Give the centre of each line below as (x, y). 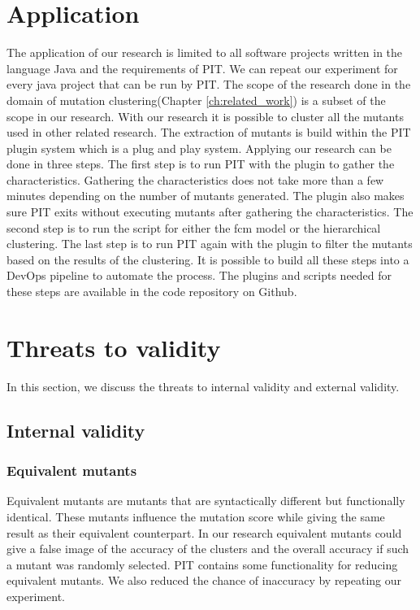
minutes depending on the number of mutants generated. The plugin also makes (206, 196)
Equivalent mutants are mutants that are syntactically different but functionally (206, 501)
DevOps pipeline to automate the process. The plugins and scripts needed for (199, 275)
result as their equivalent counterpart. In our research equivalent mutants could (204, 532)
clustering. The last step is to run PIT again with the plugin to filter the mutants (210, 244)
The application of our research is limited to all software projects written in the (205, 52)
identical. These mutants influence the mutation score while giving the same (196, 516)
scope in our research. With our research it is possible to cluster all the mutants (205, 116)
